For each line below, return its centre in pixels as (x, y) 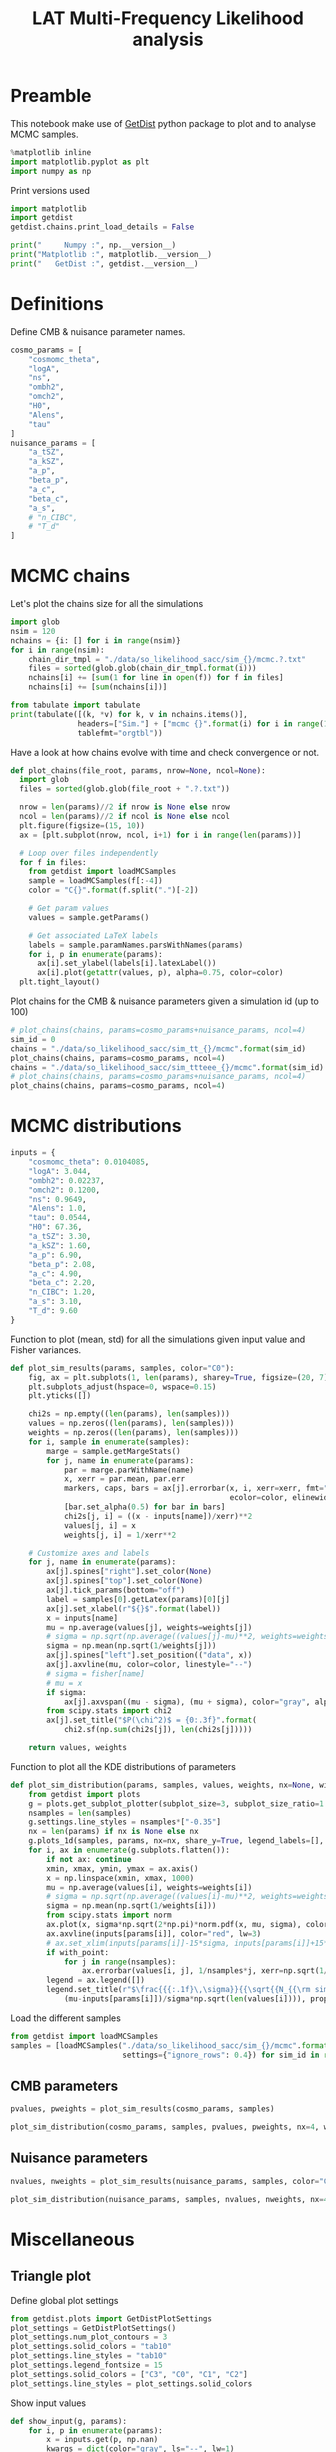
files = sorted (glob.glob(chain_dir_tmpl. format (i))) (142, 668)
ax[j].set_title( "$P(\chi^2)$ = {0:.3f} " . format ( (151, 1720)
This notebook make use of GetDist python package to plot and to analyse (163, 123)
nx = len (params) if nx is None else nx (113, 1832)
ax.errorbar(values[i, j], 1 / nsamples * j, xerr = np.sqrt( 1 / (205, 1971)
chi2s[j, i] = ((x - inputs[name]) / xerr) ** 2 (158, 1516)
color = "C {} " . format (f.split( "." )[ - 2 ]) (113, 890)
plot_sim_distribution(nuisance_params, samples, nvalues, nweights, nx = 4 (169, 2199)
